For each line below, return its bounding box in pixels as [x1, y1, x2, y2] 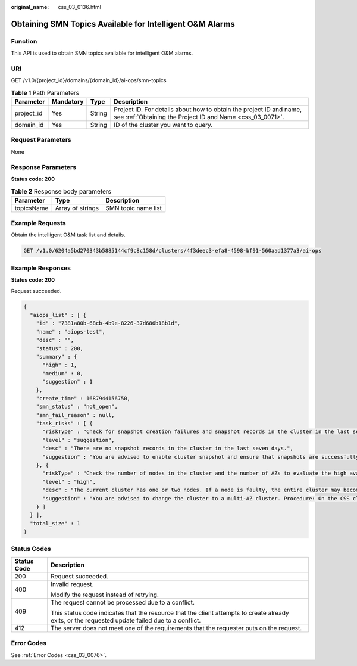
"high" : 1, [42, 362, 77, 369]
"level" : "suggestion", [42, 437, 115, 443]
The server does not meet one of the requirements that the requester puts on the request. [51, 624, 302, 632]
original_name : [11, 4, 49, 10]
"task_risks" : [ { [36, 420, 93, 427]
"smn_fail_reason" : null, [36, 412, 115, 418]
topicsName [14, 204, 49, 212]
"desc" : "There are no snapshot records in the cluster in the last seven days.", [42, 445, 294, 452]
